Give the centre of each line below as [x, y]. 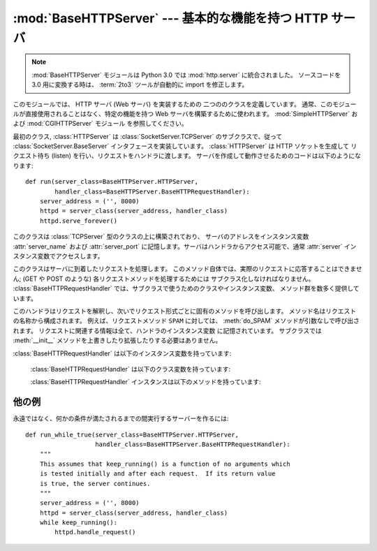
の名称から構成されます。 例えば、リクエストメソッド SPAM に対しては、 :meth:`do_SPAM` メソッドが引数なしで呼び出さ [186, 321]
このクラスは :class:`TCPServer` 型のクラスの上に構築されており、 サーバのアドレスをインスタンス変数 [161, 237]
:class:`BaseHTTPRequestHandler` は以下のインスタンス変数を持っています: [122, 353]
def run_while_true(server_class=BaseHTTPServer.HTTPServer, [132, 434]
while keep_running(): [79, 523]
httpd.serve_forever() [79, 221]
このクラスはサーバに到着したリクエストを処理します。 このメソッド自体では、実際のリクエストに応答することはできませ [187, 269]
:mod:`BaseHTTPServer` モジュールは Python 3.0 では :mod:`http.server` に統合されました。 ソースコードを [186, 75]
